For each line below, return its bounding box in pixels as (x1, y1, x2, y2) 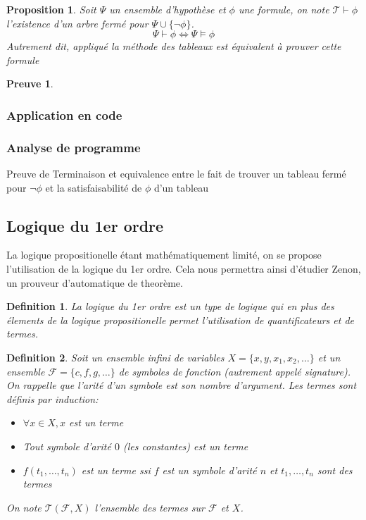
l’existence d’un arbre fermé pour (6, 16, 149, 30)
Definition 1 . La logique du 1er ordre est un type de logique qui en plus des (6, 299, 334, 314)
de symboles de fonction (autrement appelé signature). (118, 364, 351, 378)
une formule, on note (238, 2, 329, 16)
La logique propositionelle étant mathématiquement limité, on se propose (6, 247, 322, 262)
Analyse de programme (6, 138, 141, 156)
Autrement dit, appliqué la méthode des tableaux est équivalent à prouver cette (6, 39, 341, 54)
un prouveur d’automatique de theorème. (6, 275, 183, 290)
